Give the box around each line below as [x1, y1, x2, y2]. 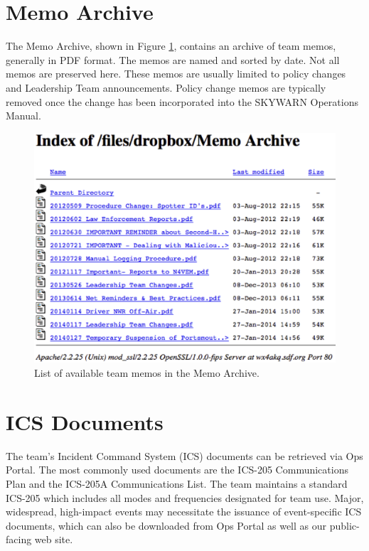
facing [6, 532, 32, 547]
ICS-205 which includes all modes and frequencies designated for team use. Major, [6, 490, 364, 505]
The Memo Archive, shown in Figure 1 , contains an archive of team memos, [6, 38, 336, 53]
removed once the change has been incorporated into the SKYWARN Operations [6, 94, 358, 109]
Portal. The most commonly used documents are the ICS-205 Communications [6, 462, 348, 477]
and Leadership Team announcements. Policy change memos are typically [6, 80, 326, 95]
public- [329, 518, 360, 533]
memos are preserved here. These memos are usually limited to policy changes [6, 66, 346, 81]
